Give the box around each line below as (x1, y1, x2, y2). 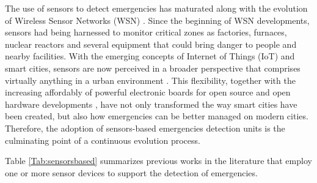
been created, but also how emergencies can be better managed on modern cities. (5, 110, 308, 122)
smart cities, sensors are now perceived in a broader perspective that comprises (5, 61, 301, 74)
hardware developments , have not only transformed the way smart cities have (5, 97, 297, 110)
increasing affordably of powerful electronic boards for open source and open (5, 86, 291, 99)
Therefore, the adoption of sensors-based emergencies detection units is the (5, 121, 285, 134)
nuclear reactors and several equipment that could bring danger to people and (5, 37, 297, 50)
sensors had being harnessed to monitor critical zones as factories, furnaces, (5, 26, 287, 39)
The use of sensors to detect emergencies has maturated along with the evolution (5, 2, 308, 14)
